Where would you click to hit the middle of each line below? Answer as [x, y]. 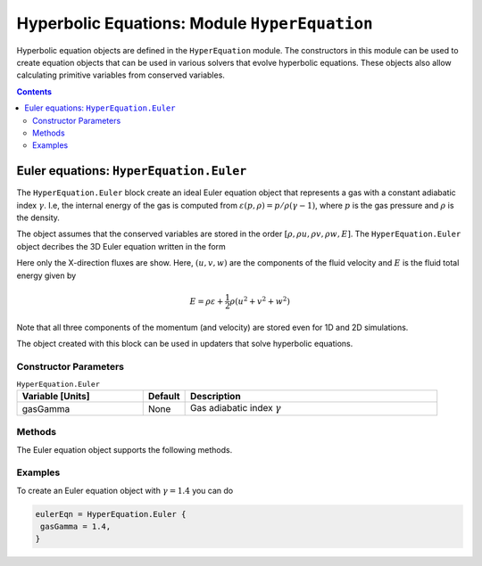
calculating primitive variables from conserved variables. [120, 75]
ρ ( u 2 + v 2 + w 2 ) [260, 300]
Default [164, 397]
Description [215, 397]
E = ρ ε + [207, 301]
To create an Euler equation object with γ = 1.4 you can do [125, 490]
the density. [38, 217]
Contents [34, 91]
